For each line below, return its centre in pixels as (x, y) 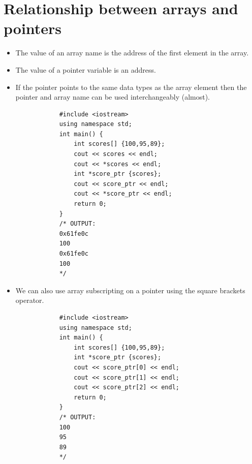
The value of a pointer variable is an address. (86, 69)
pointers (33, 28)
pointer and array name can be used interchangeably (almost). (113, 97)
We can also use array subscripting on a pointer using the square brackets (130, 290)
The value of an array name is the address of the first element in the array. (132, 53)
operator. (30, 300)
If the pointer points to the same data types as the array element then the (131, 87)
